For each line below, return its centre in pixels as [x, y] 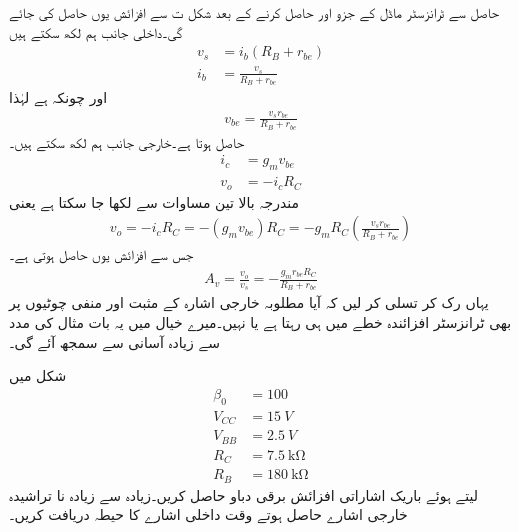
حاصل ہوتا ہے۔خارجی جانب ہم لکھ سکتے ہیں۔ [127, 141]
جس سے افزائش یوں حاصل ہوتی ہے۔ [101, 254]
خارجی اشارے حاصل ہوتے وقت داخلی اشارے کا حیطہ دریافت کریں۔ [208, 514]
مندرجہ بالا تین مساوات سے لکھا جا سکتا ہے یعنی [154, 201]
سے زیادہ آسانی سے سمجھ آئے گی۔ [114, 341]
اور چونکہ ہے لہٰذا [58, 97]
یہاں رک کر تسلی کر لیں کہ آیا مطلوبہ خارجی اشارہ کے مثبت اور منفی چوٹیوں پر [249, 302]
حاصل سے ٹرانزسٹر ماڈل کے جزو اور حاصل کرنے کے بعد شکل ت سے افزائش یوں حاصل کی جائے [254, 12]
